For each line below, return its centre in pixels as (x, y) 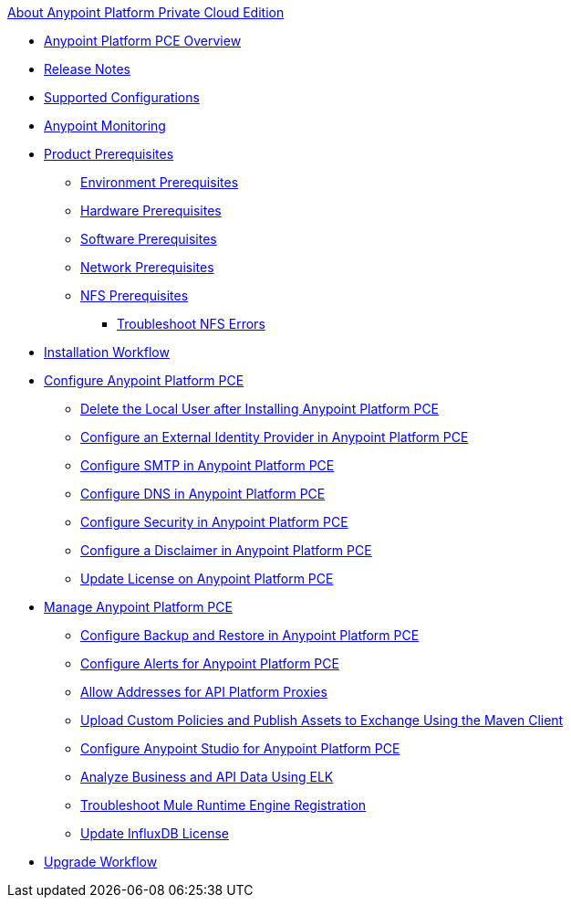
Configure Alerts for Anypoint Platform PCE (210, 663)
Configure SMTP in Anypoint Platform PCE (208, 465)
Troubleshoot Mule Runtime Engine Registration (223, 805)
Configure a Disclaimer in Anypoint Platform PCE (226, 550)
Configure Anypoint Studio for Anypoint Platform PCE (240, 748)
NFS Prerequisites (135, 295)
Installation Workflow (107, 352)
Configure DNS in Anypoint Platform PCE (203, 494)
